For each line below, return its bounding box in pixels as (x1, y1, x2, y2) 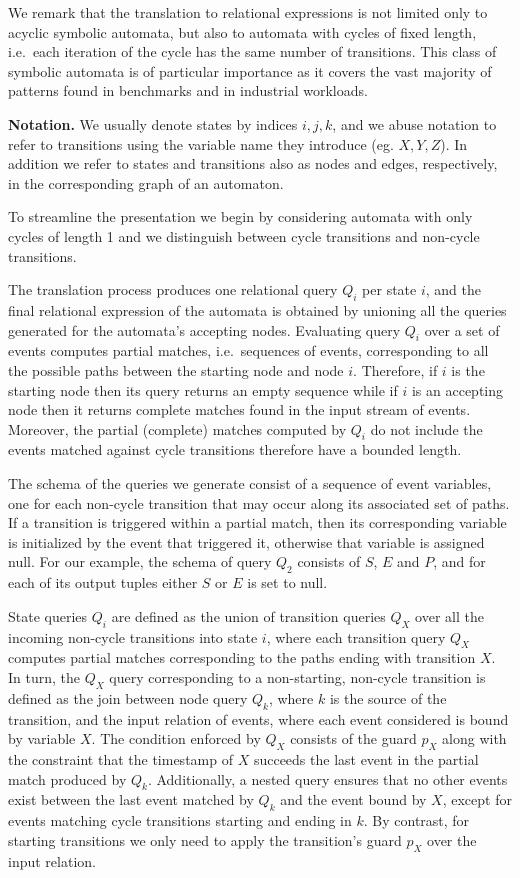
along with (442, 728, 507, 749)
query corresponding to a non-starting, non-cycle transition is (109, 667, 486, 688)
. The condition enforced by (91, 728, 261, 749)
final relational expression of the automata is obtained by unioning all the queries (8, 299, 507, 320)
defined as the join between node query (8, 687, 248, 708)
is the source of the (329, 687, 447, 708)
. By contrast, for (363, 810, 470, 831)
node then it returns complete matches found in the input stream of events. (8, 399, 471, 420)
